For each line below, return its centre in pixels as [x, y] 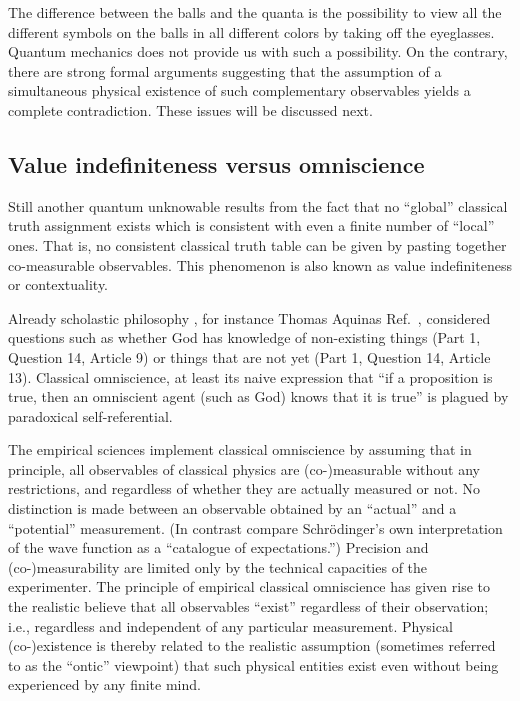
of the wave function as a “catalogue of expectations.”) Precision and [218, 547]
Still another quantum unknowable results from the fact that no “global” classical [258, 205]
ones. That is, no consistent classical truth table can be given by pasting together [257, 244]
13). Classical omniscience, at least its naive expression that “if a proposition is [250, 376]
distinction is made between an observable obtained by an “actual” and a [232, 508]
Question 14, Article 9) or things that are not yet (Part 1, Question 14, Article [249, 356]
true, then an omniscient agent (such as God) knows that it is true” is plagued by [258, 396]
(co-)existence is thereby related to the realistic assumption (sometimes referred [252, 645]
